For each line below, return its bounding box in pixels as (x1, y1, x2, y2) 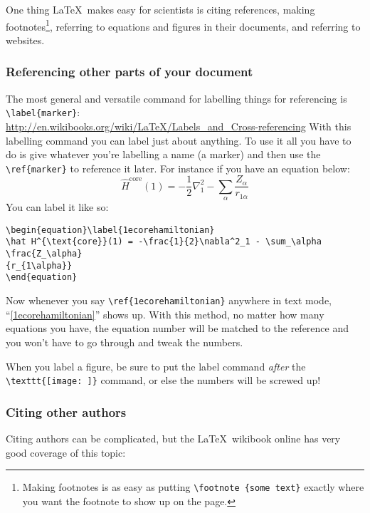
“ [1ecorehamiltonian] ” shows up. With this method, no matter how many (6, 306, 324, 321)
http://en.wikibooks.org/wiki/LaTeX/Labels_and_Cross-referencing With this (6, 118, 351, 133)
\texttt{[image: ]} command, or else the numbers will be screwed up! (6, 373, 321, 388)
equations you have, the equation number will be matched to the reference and (6, 321, 349, 336)
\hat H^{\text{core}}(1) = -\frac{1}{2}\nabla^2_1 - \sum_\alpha (6, 237, 322, 247)
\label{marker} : (6, 105, 80, 120)
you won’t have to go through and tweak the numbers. (6, 334, 243, 349)
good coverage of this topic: (6, 445, 126, 460)
